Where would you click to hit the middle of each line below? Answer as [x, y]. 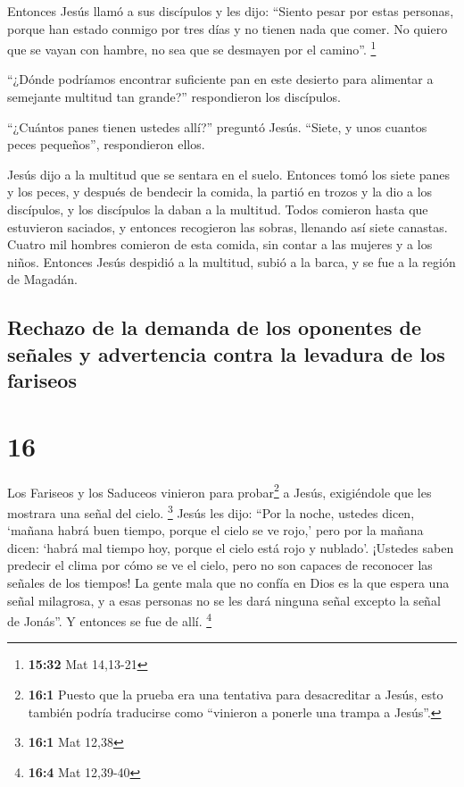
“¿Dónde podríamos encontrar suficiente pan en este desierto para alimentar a [220, 79]
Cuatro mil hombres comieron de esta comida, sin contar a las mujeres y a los [220, 244]
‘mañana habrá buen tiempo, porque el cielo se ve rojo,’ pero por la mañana [215, 530]
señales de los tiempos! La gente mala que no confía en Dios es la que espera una [228, 582]
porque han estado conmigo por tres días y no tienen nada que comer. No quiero [228, 28]
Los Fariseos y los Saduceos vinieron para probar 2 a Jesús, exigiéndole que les [220, 490]
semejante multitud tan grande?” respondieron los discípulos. [174, 97]
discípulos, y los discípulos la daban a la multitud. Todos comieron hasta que [218, 209]
